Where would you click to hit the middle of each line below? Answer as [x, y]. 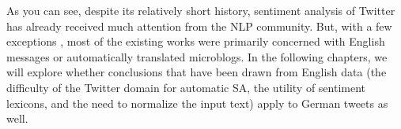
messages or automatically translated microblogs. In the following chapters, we [197, 56]
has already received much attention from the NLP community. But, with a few [199, 26]
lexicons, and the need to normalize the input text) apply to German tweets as [197, 103]
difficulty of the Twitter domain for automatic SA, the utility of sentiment [186, 87]
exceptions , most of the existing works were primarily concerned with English [196, 41]
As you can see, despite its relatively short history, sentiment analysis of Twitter [201, 10]
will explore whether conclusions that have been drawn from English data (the [197, 72]
